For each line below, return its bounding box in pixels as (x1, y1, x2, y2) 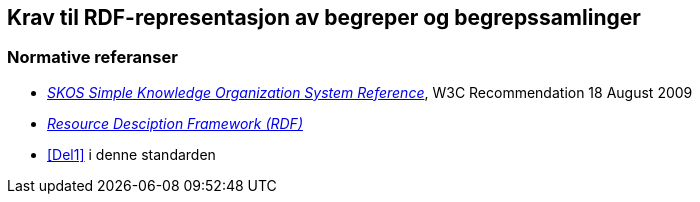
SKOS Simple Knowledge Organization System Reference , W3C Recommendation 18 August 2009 (47, 83, 693, 101)
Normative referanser (7, 47, 178, 68)
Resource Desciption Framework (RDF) (47, 114, 303, 132)
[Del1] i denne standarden (47, 145, 216, 163)
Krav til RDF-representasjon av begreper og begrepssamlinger (7, 5, 641, 30)
